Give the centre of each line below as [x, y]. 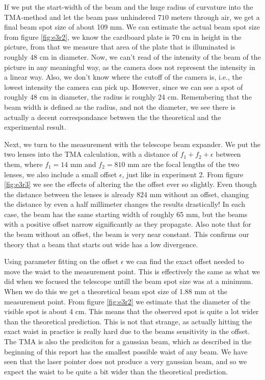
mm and [83, 164]
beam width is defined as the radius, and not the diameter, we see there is [120, 106]
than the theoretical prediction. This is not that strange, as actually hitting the [128, 321]
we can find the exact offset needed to [185, 261]
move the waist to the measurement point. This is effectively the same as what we [132, 271]
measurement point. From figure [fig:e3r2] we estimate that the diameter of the [127, 301]
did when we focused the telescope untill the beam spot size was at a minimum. [129, 281]
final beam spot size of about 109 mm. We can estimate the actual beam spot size [132, 27]
